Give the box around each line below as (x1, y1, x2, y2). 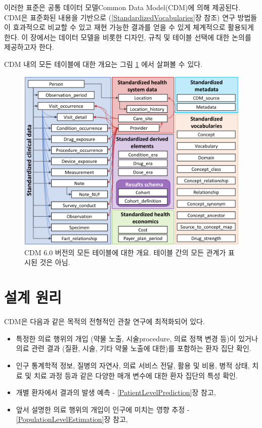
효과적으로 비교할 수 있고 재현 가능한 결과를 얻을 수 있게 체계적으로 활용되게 (13, 22, 254, 32)
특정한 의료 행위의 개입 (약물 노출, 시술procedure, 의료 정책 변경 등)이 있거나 (16, 333, 258, 343)
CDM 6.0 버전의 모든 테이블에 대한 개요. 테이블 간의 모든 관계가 (24, 247, 226, 257)
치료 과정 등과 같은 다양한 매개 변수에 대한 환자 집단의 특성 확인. (33, 370, 238, 380)
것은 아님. (39, 257, 70, 267)
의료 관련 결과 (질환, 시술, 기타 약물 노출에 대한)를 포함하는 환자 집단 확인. (16, 343, 251, 354)
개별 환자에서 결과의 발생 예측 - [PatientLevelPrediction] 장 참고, (16, 387, 216, 398)
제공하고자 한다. (4, 42, 54, 52)
